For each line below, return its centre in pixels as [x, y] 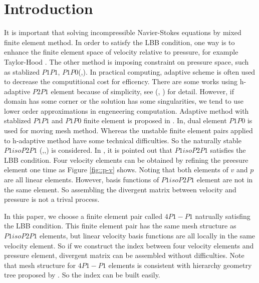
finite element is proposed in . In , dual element [155, 120]
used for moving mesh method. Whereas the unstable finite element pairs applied [128, 130]
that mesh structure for [40, 265]
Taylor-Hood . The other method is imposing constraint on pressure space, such [126, 61]
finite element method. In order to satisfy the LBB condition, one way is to [119, 42]
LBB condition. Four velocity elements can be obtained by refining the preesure [126, 160]
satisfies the [228, 150]
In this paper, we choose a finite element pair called [83, 216]
